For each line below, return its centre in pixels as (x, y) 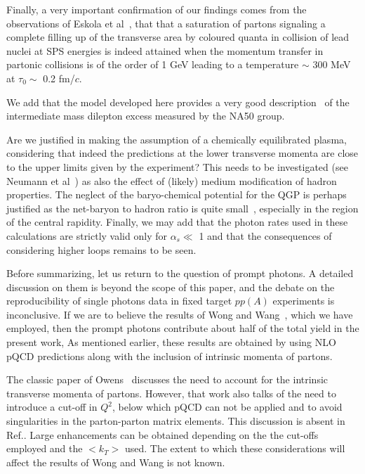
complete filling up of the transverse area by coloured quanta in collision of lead (178, 37)
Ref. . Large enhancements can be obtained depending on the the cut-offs (162, 434)
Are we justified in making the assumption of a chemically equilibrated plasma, (177, 139)
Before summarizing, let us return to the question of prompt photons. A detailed (180, 273)
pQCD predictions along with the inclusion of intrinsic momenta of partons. (170, 355)
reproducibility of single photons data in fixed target (119, 301)
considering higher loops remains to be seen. (101, 249)
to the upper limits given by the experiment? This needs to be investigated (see (177, 166)
